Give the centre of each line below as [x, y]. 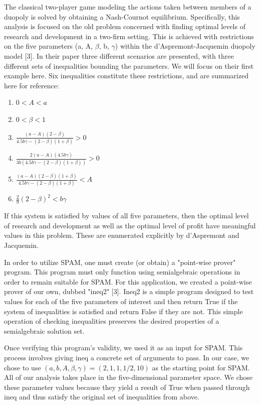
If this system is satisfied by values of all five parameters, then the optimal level [126, 216]
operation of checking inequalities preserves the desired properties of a [112, 321]
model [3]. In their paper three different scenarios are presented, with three [119, 55]
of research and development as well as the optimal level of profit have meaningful [130, 225]
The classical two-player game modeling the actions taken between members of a [128, 7]
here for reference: [32, 85]
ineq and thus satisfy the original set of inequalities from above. [102, 397]
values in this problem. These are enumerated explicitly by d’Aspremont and [122, 235]
